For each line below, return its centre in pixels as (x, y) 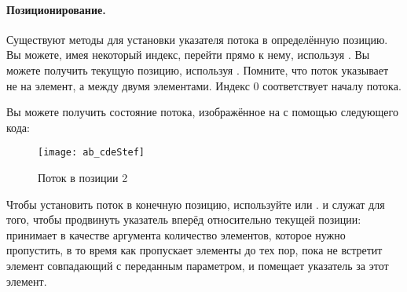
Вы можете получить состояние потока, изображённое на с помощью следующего (202, 112)
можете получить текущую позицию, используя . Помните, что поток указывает (198, 69)
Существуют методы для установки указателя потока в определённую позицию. (197, 39)
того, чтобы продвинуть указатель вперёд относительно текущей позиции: (184, 219)
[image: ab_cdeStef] (92, 153)
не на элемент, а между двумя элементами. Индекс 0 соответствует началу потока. (204, 85)
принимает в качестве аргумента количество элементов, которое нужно (176, 234)
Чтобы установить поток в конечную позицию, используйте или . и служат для (196, 204)
